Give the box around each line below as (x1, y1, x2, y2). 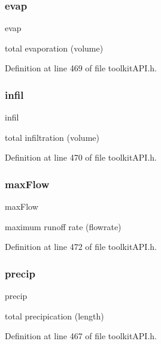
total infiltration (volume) (5, 131, 99, 143)
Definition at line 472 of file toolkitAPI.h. (5, 240, 157, 253)
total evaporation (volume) (5, 41, 104, 54)
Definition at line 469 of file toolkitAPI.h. (5, 62, 157, 74)
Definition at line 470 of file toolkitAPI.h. (5, 151, 157, 164)
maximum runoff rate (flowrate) (5, 220, 121, 233)
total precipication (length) (5, 309, 104, 322)
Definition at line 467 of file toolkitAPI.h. (5, 330, 157, 342)
